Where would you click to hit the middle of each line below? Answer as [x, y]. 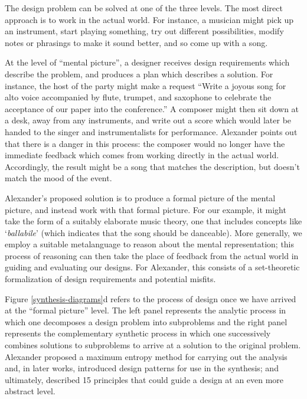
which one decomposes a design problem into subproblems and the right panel [146, 321]
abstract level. [30, 391]
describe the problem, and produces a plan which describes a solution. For [139, 73]
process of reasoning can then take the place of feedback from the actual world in [152, 255]
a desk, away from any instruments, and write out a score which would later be [148, 120]
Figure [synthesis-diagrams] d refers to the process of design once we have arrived [151, 298]
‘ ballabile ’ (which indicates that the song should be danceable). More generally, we [153, 232]
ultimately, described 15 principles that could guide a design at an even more [144, 379]
